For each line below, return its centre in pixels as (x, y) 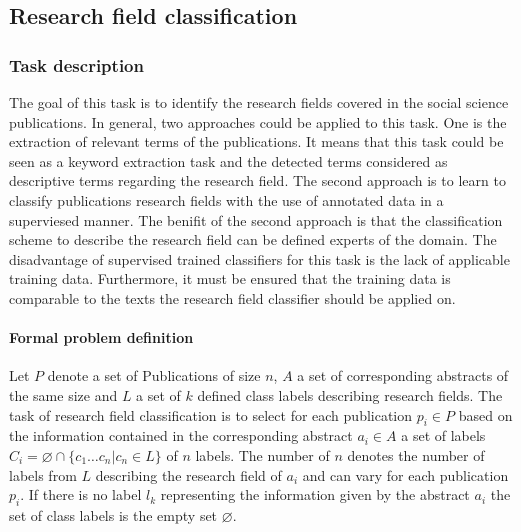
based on (485, 414)
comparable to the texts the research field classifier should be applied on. (232, 297)
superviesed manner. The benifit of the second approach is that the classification (256, 219)
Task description (76, 64)
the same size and (63, 394)
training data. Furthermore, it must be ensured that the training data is (230, 278)
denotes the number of (416, 454)
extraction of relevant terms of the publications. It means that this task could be (256, 141)
